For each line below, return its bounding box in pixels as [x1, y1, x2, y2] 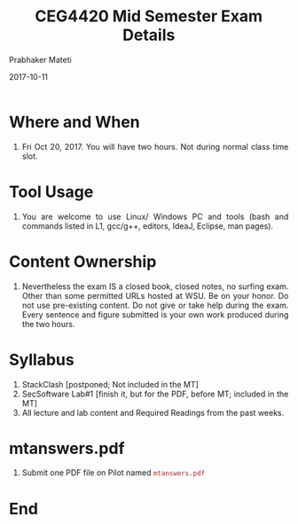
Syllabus [9, 349, 74, 370]
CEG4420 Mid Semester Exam [35, 6, 263, 27]
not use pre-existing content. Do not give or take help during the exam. [21, 300, 289, 310]
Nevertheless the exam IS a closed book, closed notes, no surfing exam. [21, 281, 289, 292]
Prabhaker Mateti [9, 54, 72, 65]
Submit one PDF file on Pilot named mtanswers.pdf [21, 467, 206, 478]
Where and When [9, 112, 140, 132]
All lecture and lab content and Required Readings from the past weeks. [21, 407, 285, 418]
